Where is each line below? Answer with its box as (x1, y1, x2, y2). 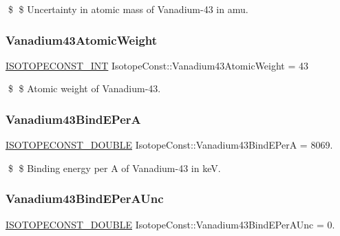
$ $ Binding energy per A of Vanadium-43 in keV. (8, 160, 221, 175)
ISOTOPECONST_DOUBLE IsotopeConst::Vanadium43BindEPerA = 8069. (6, 138, 333, 152)
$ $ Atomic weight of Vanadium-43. (8, 81, 161, 96)
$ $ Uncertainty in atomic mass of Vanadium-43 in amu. (8, 2, 248, 16)
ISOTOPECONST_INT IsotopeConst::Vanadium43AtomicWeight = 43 (6, 58, 309, 72)
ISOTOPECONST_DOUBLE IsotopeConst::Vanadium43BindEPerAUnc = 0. (6, 217, 335, 231)
